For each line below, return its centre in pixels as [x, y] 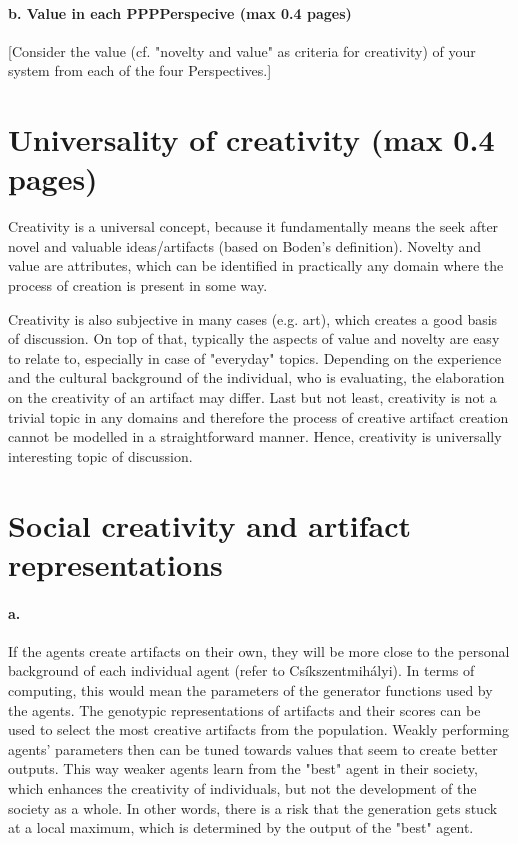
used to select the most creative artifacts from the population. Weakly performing [259, 729]
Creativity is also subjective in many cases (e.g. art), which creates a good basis [253, 318]
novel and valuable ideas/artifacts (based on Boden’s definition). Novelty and [245, 245]
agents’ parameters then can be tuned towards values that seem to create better [253, 748]
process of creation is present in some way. [138, 285]
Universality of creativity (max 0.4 [251, 139]
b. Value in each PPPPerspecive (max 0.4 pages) [180, 12]
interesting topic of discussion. [100, 455]
